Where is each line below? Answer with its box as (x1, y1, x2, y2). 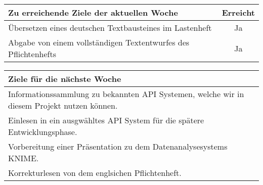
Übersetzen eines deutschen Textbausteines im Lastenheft (8, 22, 212, 33)
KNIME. (8, 152, 39, 164)
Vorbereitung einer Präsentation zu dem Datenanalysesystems (8, 141, 228, 152)
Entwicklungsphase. (8, 126, 77, 137)
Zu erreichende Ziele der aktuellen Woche (8, 7, 178, 18)
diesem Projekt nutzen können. (8, 100, 118, 111)
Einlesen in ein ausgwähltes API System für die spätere (8, 114, 204, 126)
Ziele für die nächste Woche (8, 73, 121, 84)
